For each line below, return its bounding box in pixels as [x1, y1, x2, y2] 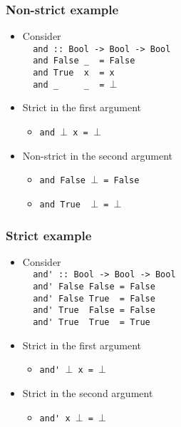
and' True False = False [33, 305, 155, 316]
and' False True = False [33, 293, 155, 304]
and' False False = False [33, 282, 155, 292]
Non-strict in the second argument [22, 148, 173, 163]
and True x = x [33, 68, 115, 78]
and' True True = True [33, 317, 150, 328]
